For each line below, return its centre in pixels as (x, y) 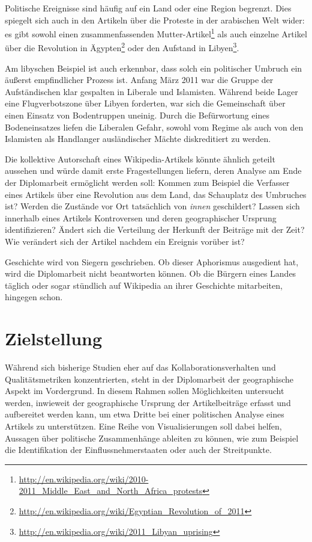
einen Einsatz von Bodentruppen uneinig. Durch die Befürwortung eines (137, 115)
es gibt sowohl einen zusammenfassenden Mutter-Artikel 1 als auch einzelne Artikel (156, 33)
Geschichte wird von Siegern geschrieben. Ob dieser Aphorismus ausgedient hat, (152, 261)
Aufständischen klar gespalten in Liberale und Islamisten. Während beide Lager (151, 91)
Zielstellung (54, 338)
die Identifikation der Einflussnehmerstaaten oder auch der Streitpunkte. (138, 450)
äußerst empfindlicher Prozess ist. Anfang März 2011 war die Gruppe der (139, 80)
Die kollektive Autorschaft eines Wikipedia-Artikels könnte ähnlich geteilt (140, 159)
